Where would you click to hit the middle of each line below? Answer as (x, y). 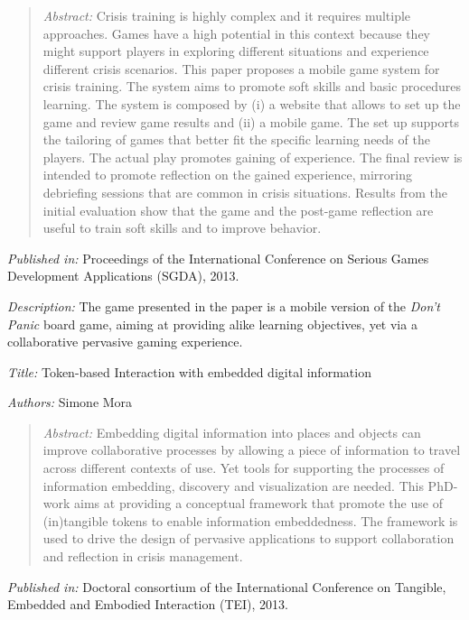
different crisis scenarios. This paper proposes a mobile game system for (241, 68)
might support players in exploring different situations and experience (236, 51)
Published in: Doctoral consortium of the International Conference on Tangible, (227, 586)
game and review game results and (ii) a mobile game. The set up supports (251, 121)
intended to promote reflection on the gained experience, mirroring (227, 175)
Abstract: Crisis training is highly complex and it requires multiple (227, 15)
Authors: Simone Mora (70, 402)
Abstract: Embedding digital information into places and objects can (232, 432)
